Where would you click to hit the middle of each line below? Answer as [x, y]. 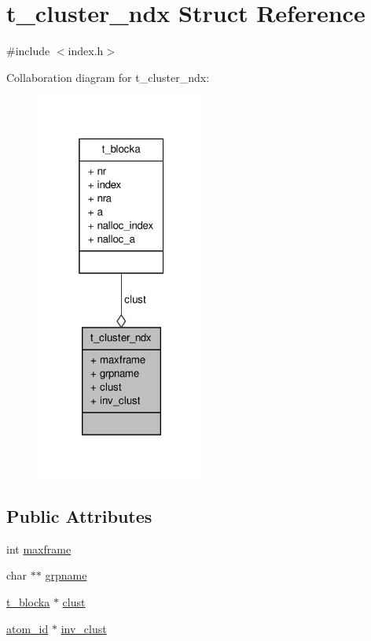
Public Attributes [79, 516]
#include [28, 51]
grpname [66, 575]
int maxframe [39, 548]
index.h [86, 51]
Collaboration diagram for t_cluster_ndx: [108, 77]
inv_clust [84, 628]
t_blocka [28, 602]
